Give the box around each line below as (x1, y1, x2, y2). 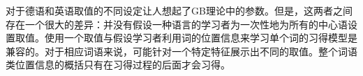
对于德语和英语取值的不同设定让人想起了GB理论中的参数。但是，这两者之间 (6, 3, 353, 17)
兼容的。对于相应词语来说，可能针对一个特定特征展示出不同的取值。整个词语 (6, 44, 357, 58)
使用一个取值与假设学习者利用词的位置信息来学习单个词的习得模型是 (44, 30, 357, 45)
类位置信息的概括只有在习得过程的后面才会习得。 (6, 57, 230, 72)
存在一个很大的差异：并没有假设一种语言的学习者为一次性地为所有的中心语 (6, 17, 348, 31)
